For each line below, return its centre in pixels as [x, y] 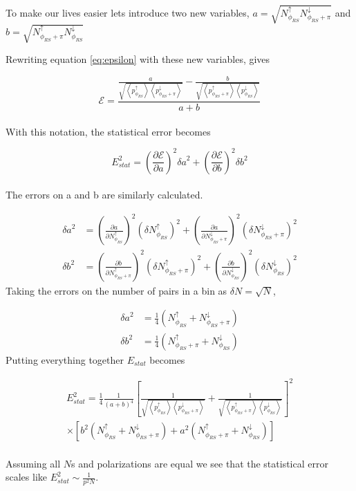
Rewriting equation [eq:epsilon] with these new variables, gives [138, 59]
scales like [27, 477]
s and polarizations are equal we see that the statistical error [200, 463]
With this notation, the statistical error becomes [108, 131]
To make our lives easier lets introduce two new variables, [128, 12]
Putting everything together [65, 359]
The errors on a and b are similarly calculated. [104, 195]
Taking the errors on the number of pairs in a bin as [116, 290]
